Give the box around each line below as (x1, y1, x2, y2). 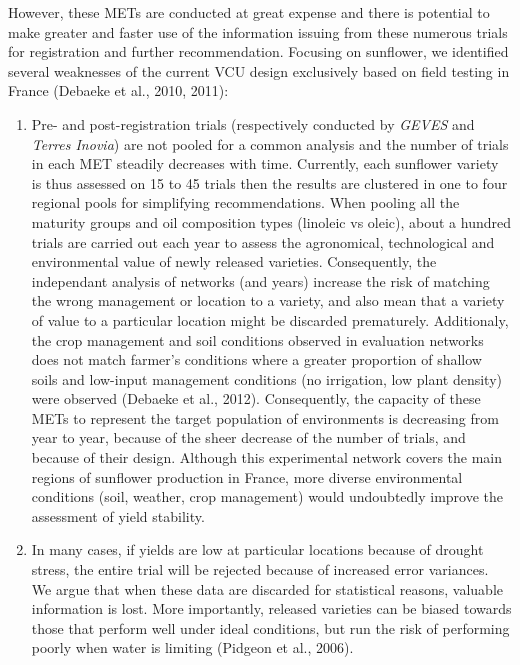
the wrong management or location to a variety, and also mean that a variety (31, 290, 505, 311)
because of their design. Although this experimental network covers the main (31, 447, 503, 468)
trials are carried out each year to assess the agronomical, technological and (31, 231, 495, 252)
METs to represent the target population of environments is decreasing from (31, 407, 499, 428)
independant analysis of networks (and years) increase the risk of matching (31, 270, 490, 291)
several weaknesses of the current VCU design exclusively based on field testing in (8, 60, 510, 81)
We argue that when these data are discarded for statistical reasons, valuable (31, 578, 503, 599)
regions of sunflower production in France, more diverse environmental (31, 466, 463, 487)
